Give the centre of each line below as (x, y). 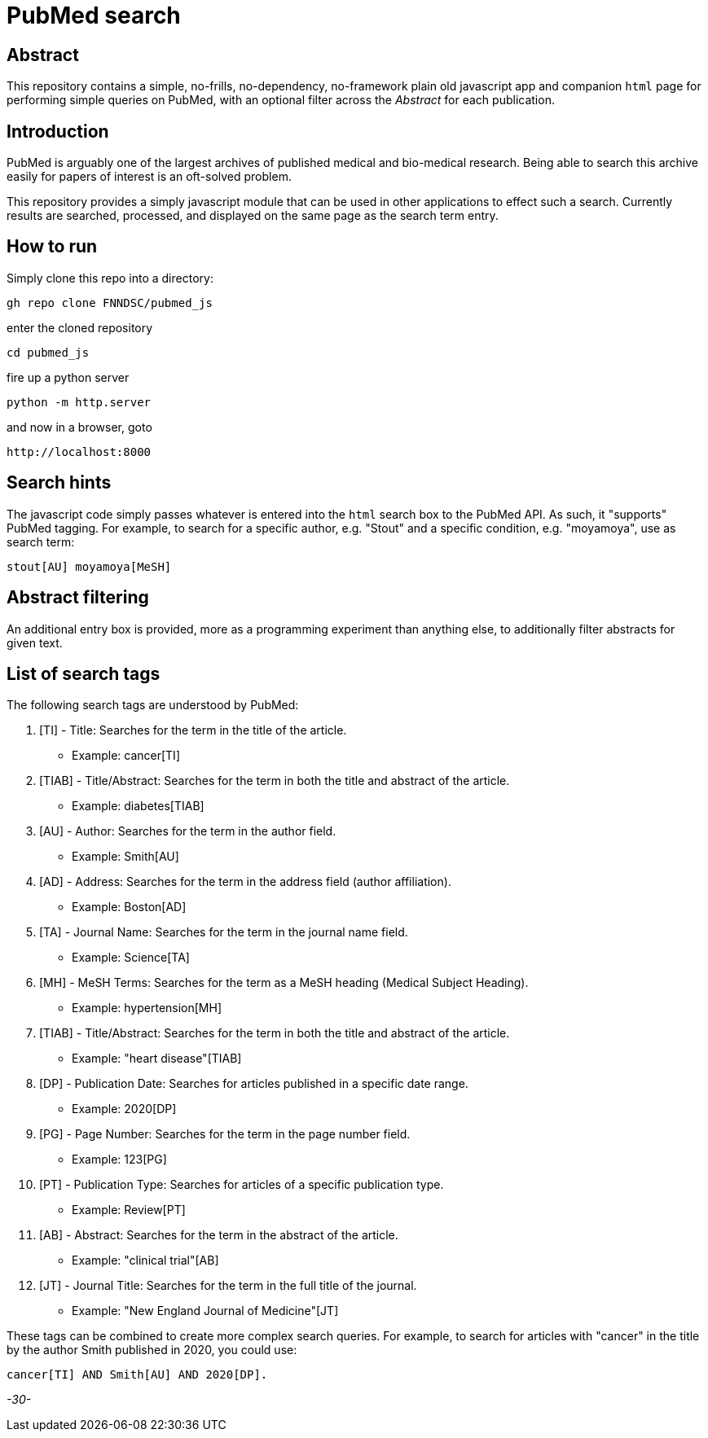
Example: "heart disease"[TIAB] (157, 1059)
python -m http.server (79, 402)
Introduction (58, 131)
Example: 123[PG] (119, 1160)
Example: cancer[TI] (126, 756)
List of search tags (84, 673)
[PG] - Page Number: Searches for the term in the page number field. (225, 1134)
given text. (35, 642)
